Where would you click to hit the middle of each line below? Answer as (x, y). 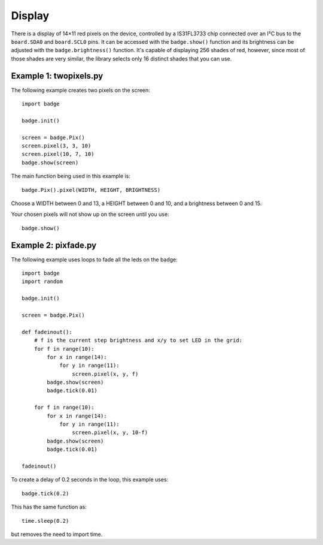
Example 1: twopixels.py (57, 76)
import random (42, 281)
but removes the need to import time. (57, 534)
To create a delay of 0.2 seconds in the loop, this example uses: (90, 480)
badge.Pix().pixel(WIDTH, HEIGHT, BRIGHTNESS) (91, 190)
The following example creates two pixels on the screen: (81, 90)
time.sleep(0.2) (45, 521)
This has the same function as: (49, 507)
